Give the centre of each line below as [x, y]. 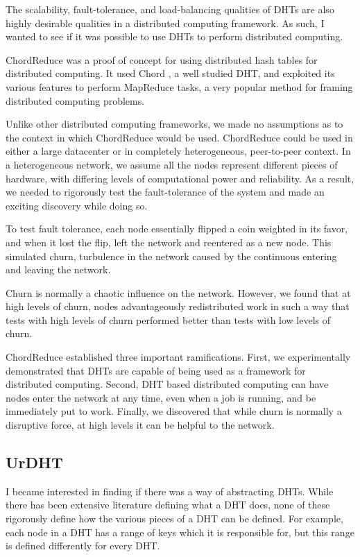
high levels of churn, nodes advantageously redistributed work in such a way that [178, 306]
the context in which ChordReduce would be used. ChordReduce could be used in [179, 137]
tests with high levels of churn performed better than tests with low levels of [168, 319]
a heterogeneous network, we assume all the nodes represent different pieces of [172, 164]
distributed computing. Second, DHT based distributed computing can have [167, 384]
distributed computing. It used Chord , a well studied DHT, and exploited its [170, 73]
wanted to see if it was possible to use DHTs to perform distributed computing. [174, 36]
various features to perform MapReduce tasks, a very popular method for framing [179, 86]
